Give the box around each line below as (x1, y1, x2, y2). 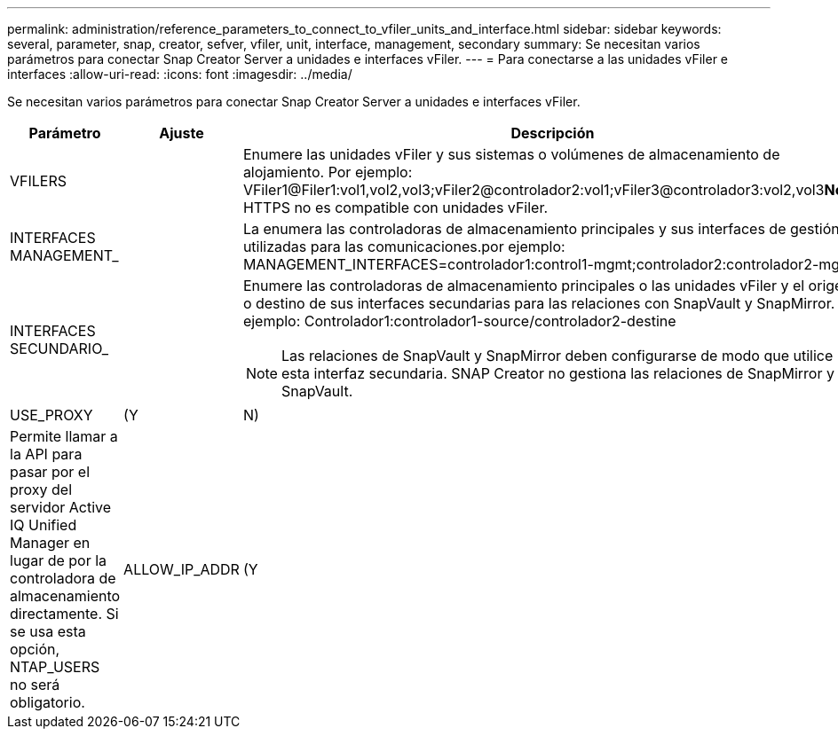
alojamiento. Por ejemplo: (242, 163, 413, 181)
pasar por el (10, 463, 91, 481)
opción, (10, 640, 60, 658)
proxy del (10, 481, 73, 498)
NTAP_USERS (10, 658, 100, 676)
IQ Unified (10, 516, 77, 534)
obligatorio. (10, 693, 85, 711)
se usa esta (10, 622, 86, 640)
